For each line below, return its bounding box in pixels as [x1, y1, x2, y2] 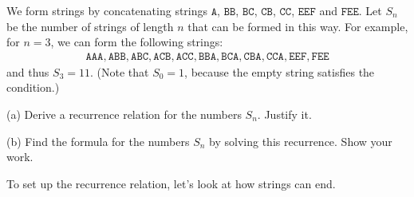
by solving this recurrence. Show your [209, 132, 392, 149]
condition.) [6, 79, 60, 96]
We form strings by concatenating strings [6, 2, 208, 18]
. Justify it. [257, 106, 312, 122]
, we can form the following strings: [50, 33, 223, 50]
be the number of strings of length [6, 18, 174, 34]
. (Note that [89, 63, 149, 80]
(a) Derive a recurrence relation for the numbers [6, 106, 242, 122]
